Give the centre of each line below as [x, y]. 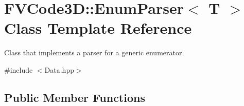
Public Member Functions [75, 97]
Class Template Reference [98, 28]
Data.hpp [59, 69]
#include [19, 69]
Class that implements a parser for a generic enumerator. [94, 52]
